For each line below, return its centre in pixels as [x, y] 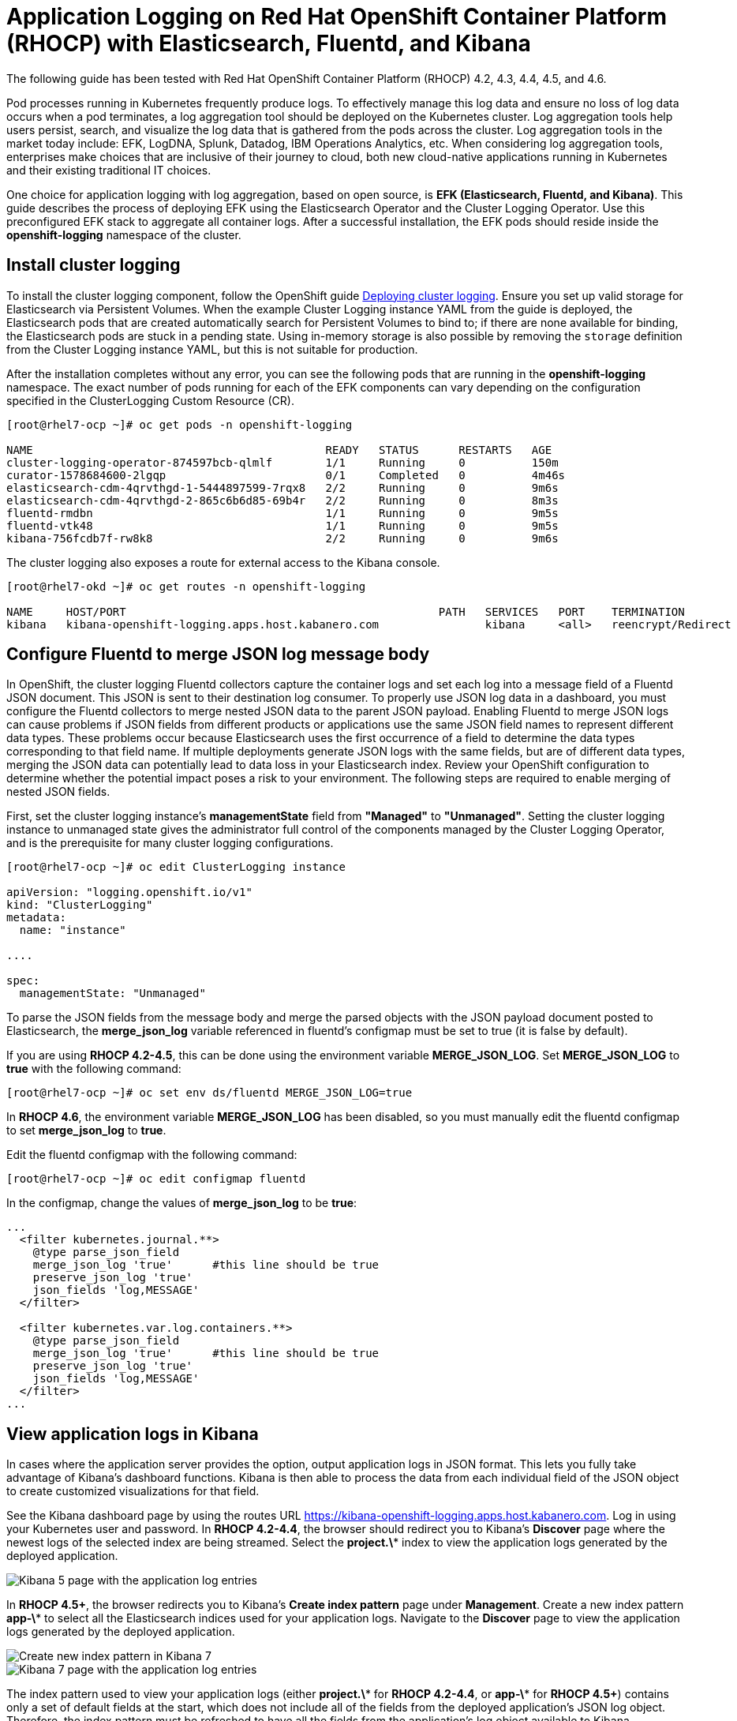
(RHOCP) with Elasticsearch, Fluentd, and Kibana [269, 43]
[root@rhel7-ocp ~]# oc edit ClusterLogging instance [176, 867]
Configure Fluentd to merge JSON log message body [218, 654]
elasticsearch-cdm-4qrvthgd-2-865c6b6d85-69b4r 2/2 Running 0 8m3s [282, 500]
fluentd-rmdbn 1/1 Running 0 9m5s [282, 513]
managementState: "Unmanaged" [112, 994]
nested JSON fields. [58, 792]
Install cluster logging [94, 265]
